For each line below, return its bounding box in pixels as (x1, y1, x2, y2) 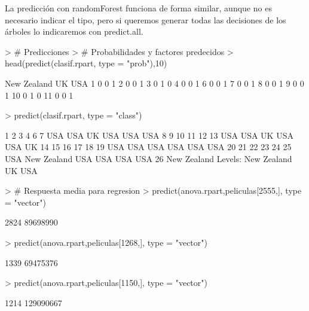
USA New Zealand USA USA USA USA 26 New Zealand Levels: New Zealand (5, 152, 292, 164)
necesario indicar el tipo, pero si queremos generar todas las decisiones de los (5, 13, 286, 26)
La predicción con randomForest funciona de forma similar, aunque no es (5, 2, 272, 14)
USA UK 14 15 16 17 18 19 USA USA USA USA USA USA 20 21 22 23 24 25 (5, 141, 292, 153)
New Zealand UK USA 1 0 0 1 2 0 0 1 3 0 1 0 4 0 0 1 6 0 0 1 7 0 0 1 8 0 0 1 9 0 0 (5, 77, 304, 89)
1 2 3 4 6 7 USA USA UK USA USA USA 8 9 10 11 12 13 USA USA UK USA (5, 129, 293, 141)
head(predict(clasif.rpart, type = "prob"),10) (5, 57, 167, 69)
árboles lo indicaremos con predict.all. (5, 25, 143, 38)
